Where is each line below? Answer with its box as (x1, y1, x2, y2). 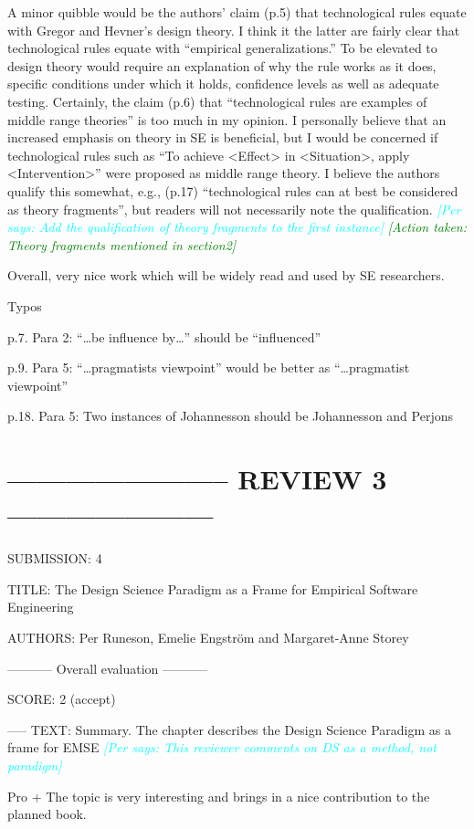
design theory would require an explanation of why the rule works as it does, (7, 56, 437, 75)
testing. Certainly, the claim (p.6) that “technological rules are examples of (7, 91, 427, 110)
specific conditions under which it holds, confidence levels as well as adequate (7, 74, 439, 93)
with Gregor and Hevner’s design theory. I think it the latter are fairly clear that (7, 20, 460, 39)
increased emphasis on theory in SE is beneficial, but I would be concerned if (7, 128, 438, 147)
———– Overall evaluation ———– (7, 658, 207, 677)
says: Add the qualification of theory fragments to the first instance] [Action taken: (7, 217, 468, 236)
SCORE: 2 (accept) (7, 689, 116, 708)
